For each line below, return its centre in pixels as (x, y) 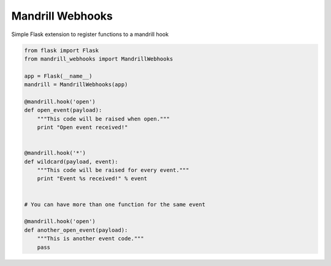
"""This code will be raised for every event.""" (113, 170)
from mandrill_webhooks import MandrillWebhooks (99, 59)
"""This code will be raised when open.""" (103, 119)
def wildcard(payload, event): (71, 161)
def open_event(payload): (63, 110)
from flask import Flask (62, 50)
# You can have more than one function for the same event (115, 204)
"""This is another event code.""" (90, 239)
